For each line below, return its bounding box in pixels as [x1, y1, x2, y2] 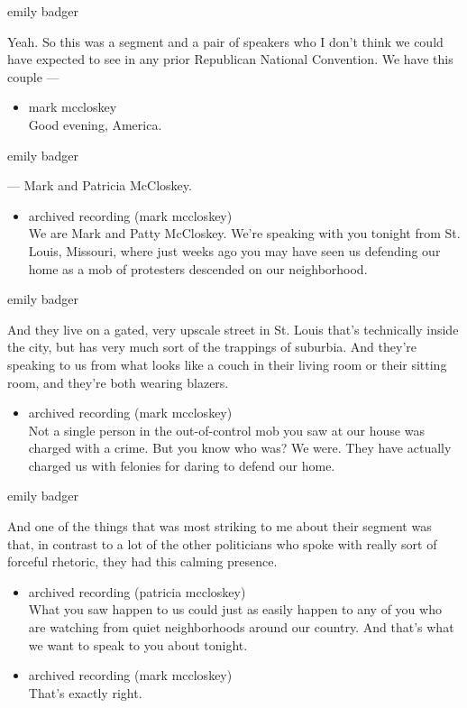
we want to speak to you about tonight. [28, 635, 248, 654]
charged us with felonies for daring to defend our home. [28, 455, 335, 474]
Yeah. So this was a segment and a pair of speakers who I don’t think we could [7, 32, 444, 51]
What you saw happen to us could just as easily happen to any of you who [28, 600, 442, 619]
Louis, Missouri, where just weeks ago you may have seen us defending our [28, 241, 441, 260]
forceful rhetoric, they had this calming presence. [7, 552, 278, 571]
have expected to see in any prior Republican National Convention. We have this [7, 50, 453, 69]
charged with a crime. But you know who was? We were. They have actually [28, 438, 452, 457]
